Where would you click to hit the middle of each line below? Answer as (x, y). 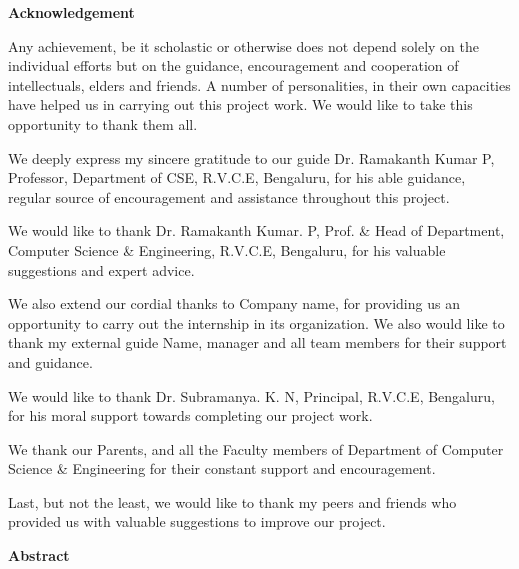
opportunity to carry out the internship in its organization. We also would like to (256, 322)
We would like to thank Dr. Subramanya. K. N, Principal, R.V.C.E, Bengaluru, (251, 395)
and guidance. (50, 361)
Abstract (39, 555)
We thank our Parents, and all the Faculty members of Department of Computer (256, 448)
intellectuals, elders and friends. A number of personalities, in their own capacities (259, 84)
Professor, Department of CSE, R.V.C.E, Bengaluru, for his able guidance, (237, 177)
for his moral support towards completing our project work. (190, 415)
